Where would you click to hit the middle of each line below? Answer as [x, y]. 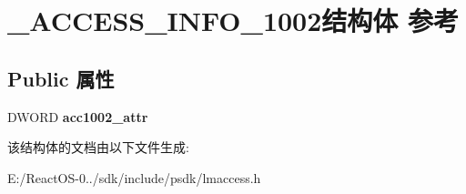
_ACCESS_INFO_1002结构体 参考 [233, 20]
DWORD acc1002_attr [78, 116]
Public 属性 [61, 78]
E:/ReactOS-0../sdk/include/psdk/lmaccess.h [134, 177]
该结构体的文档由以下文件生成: [98, 147]
